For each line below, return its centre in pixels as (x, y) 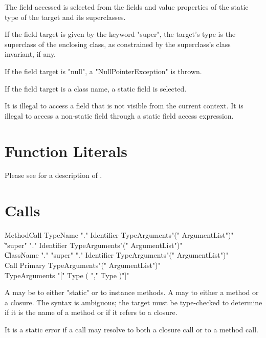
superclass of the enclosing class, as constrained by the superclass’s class (118, 44)
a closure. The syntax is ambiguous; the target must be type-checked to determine (134, 302)
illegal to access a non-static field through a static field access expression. (119, 115)
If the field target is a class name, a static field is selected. (96, 88)
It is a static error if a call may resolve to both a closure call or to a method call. (131, 329)
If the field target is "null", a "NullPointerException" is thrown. (103, 71)
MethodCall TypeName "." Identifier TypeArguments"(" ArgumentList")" (119, 235)
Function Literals (66, 151)
